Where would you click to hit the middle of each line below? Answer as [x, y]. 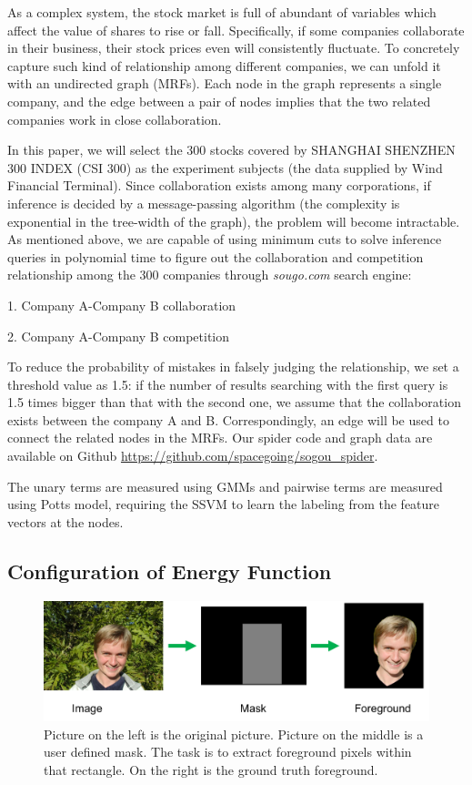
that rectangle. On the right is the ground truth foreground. [211, 770]
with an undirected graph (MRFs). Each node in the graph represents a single [225, 83]
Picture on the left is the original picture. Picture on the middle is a [234, 734]
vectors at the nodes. [65, 521]
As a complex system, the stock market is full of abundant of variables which [222, 12]
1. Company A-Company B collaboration [122, 305]
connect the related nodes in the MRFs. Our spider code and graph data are [220, 438]
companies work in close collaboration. [115, 119]
